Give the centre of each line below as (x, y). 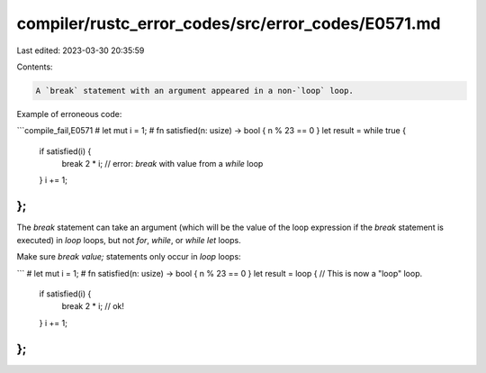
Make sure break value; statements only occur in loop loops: (129, 257)
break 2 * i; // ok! (93, 306)
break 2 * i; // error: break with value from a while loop (162, 164)
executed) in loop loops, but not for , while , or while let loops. (129, 240)
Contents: (35, 67)
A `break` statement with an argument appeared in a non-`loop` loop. (195, 91)
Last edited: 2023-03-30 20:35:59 (81, 50)
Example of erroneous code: (69, 114)
